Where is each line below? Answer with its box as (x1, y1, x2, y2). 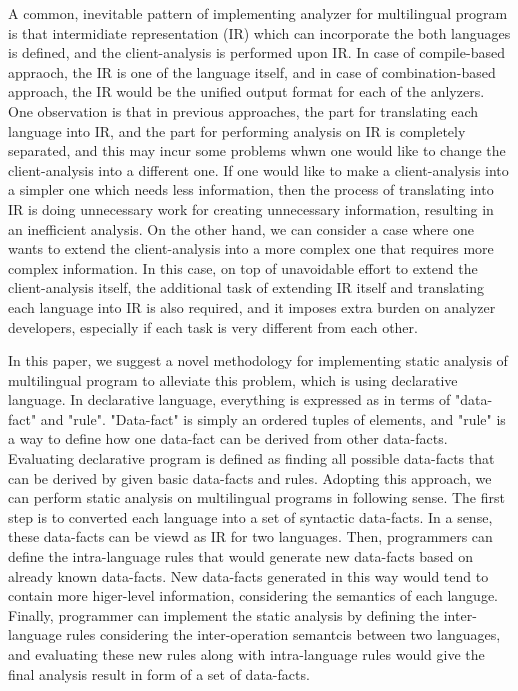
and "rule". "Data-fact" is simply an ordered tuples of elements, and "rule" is (40, 408, 506, 429)
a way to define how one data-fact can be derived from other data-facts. (8, 428, 448, 449)
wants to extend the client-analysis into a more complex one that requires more (8, 238, 494, 259)
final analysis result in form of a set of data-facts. (8, 663, 310, 684)
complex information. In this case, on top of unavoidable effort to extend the (8, 257, 478, 278)
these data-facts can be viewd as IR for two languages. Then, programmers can (8, 526, 493, 547)
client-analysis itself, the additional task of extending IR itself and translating (8, 277, 484, 298)
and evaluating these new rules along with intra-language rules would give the (8, 644, 485, 664)
